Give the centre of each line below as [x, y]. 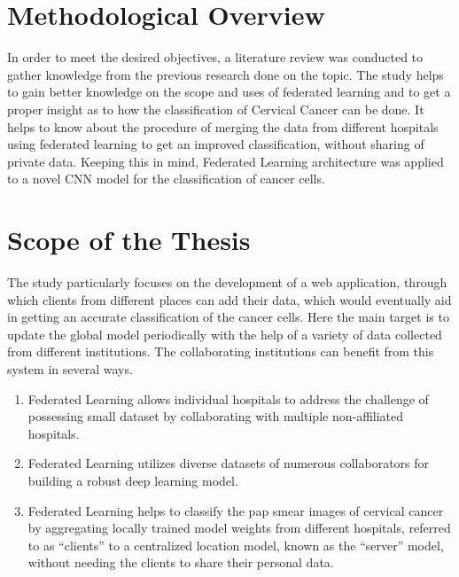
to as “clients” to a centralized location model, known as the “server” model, [236, 545]
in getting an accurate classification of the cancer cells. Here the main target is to [228, 317]
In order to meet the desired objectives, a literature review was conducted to [215, 57]
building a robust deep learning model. [133, 480]
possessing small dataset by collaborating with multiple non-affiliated [216, 416]
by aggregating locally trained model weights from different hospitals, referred [239, 528]
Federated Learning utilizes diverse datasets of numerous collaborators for [229, 463]
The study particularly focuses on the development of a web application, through [227, 282]
